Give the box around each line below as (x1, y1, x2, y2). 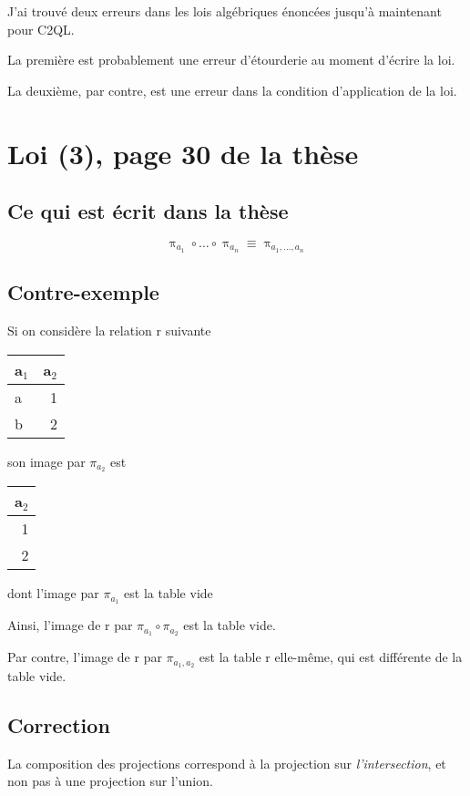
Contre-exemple (7, 278, 159, 306)
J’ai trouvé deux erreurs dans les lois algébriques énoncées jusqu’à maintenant (7, 2, 442, 20)
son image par (7, 451, 86, 470)
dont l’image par (7, 584, 99, 603)
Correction (7, 711, 110, 739)
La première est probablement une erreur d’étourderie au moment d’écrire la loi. (7, 50, 455, 69)
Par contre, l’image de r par (7, 647, 162, 667)
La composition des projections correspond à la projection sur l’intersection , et (7, 753, 446, 772)
